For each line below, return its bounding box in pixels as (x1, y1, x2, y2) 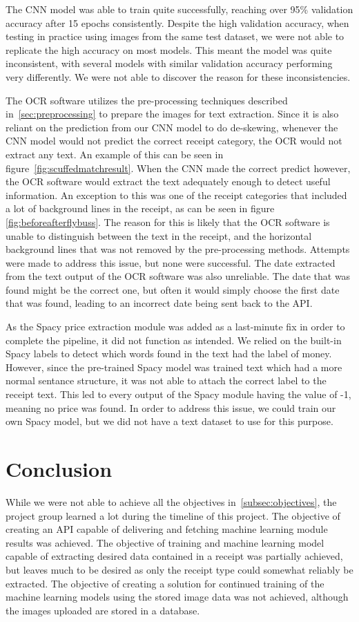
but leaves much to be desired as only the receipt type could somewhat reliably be (6, 562, 353, 576)
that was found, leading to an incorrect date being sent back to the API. (6, 296, 313, 310)
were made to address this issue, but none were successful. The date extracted (6, 255, 336, 270)
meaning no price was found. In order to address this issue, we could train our (6, 400, 336, 415)
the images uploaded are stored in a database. (6, 603, 200, 617)
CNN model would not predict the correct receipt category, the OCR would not (6, 133, 342, 148)
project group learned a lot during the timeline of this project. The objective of (6, 508, 340, 522)
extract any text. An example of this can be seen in (6, 147, 224, 161)
